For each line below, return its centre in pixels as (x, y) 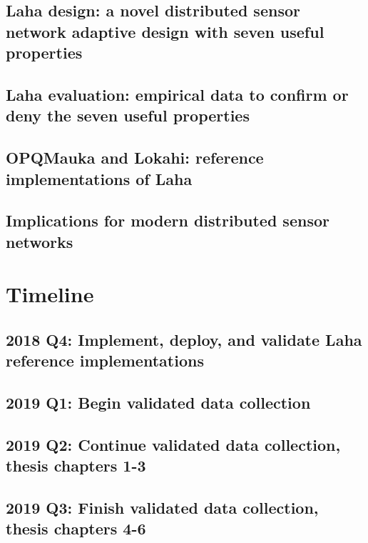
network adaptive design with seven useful (165, 31)
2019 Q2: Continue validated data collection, (173, 444)
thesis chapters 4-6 (76, 528)
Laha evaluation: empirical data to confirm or (177, 94)
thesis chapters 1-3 (76, 465)
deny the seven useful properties (128, 115)
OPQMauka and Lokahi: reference (135, 158)
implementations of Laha (99, 178)
